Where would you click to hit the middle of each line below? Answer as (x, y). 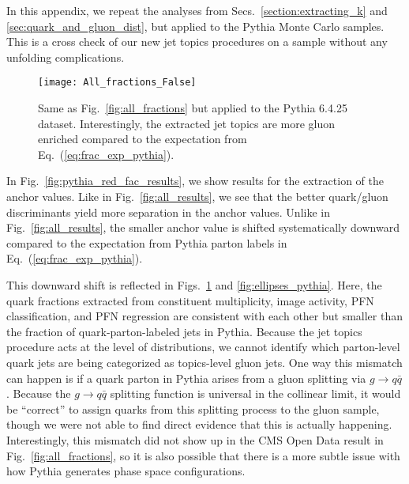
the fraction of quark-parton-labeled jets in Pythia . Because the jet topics (184, 331)
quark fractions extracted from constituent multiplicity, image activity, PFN (190, 300)
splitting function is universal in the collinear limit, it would (255, 393)
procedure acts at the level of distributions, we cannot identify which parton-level (203, 347)
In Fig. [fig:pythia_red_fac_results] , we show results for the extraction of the (195, 181)
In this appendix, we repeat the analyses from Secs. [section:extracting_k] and (197, 10)
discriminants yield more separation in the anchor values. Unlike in (168, 212)
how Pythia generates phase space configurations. (126, 471)
